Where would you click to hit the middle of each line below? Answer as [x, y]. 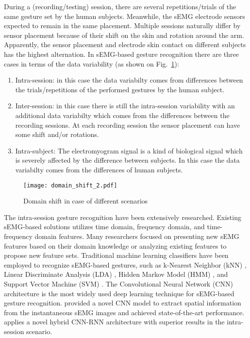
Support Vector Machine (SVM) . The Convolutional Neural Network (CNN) [118, 283]
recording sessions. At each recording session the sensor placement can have [128, 125]
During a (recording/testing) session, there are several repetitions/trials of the [120, 6]
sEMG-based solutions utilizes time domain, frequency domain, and [104, 227]
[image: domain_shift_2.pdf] [70, 185]
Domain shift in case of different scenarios [86, 201]
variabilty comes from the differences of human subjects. [99, 169]
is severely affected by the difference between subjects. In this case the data [127, 160]
